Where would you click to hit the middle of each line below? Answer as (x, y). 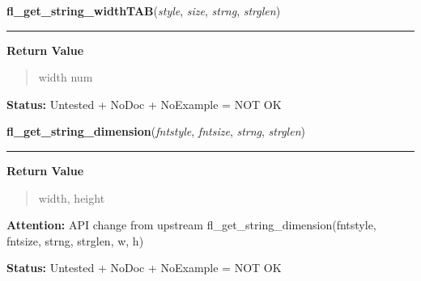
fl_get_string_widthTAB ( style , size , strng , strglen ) (144, 10)
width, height (72, 197)
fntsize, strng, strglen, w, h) (75, 240)
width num (66, 77)
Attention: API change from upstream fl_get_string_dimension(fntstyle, (191, 225)
